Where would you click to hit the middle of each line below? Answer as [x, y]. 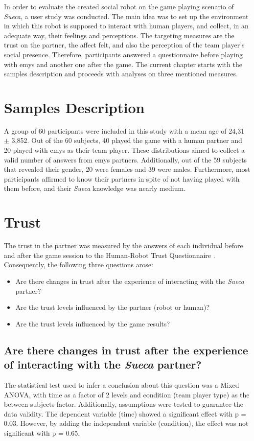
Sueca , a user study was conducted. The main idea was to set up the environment [126, 16]
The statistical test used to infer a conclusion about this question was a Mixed [122, 384]
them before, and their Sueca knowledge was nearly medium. [95, 188]
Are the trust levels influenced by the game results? [93, 323]
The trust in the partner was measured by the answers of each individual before [124, 245]
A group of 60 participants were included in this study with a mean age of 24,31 [124, 130]
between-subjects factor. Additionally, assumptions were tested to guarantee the [124, 404]
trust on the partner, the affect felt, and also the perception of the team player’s [124, 45]
